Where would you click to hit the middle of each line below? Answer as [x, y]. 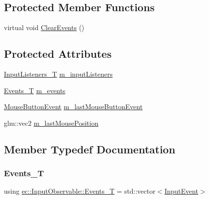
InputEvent [181, 191]
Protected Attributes [58, 54]
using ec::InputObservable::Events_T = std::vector [80, 191]
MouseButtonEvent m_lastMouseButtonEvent [73, 107]
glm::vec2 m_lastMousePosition [51, 123]
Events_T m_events [35, 90]
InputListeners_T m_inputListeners [58, 74]
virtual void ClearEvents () [44, 27]
